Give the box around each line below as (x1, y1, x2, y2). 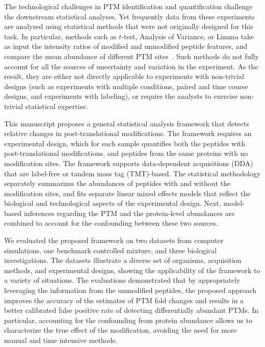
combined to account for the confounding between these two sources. (4, 218, 218, 228)
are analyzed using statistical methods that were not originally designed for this (4, 21, 253, 32)
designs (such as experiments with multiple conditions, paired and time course (4, 81, 248, 91)
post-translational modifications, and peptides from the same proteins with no (4, 148, 248, 158)
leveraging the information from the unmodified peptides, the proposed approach (4, 285, 257, 296)
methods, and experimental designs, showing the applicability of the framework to (4, 264, 260, 275)
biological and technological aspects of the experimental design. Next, (4, 198, 221, 208)
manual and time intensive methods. (4, 335, 118, 345)
